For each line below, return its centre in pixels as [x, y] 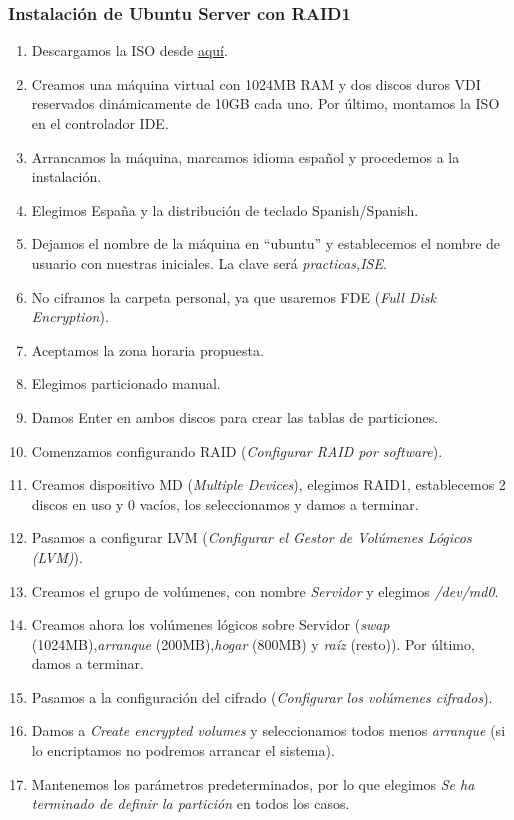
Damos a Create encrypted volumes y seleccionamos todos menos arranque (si [268, 730]
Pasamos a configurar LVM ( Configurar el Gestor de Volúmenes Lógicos [251, 537]
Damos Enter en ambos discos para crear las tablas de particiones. [235, 416]
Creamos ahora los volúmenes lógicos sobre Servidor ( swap [210, 624]
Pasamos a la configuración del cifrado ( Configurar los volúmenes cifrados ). [262, 696]
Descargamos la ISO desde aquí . [129, 50]
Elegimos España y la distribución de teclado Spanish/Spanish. [225, 209]
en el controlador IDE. [100, 123]
